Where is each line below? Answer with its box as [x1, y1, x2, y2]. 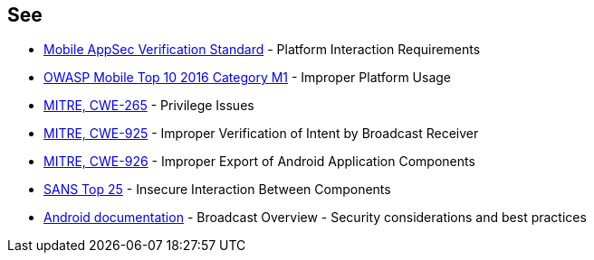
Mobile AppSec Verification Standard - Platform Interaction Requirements [43, 42, 481, 58]
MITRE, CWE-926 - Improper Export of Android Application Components [43, 153, 475, 170]
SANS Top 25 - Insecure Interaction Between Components [43, 181, 391, 198]
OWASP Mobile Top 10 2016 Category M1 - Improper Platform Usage [43, 70, 452, 86]
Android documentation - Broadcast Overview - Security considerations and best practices [43, 209, 587, 226]
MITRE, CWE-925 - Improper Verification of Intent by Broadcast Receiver [43, 125, 479, 142]
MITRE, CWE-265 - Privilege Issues [43, 97, 254, 114]
